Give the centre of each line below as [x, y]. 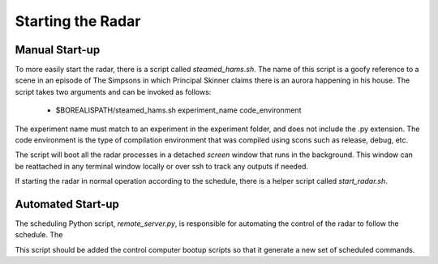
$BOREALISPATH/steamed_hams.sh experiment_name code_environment [178, 110]
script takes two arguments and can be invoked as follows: [113, 92]
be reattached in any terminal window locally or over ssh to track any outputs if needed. [161, 166]
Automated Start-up [67, 204]
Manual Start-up [58, 50]
